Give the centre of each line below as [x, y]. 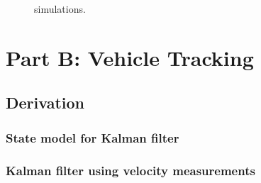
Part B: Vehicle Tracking [130, 57]
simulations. [60, 9]
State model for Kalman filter [93, 137]
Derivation [45, 102]
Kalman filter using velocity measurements [130, 170]
